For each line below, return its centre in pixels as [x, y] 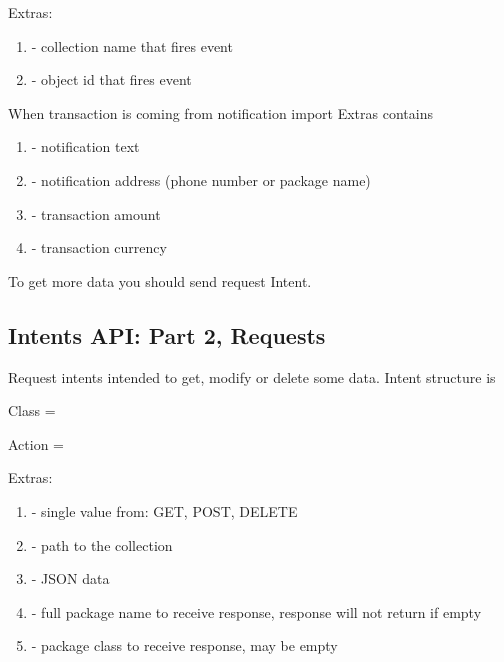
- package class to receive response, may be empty [184, 645]
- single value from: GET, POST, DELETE [164, 510]
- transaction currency [99, 247]
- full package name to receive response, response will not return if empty [256, 611]
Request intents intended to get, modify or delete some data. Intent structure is [252, 376]
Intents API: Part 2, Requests [167, 334]
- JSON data [70, 578]
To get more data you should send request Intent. [160, 280]
